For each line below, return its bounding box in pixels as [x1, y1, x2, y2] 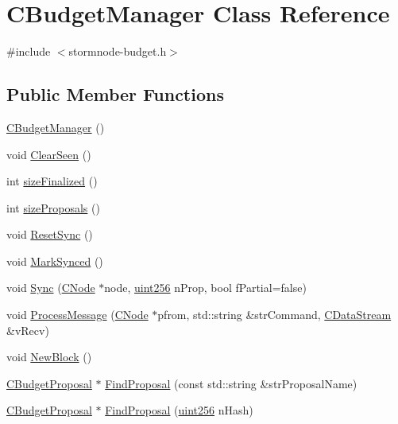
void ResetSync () [6, 226, 93, 243]
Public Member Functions [6, 82, 224, 107]
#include [6, 43, 51, 60]
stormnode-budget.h [68, 43, 167, 60]
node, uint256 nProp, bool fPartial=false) [104, 279, 307, 296]
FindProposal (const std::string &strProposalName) [105, 375, 357, 391]
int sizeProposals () [6, 199, 100, 216]
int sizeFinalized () [6, 173, 98, 189]
